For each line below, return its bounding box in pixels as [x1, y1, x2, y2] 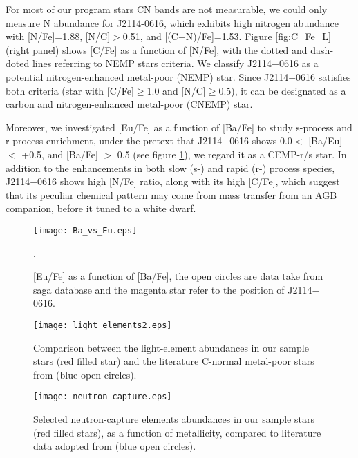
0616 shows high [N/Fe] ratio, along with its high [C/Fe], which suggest [37, 174, 340, 189]
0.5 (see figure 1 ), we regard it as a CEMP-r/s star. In [117, 146, 347, 161]
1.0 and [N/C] [147, 83, 206, 97]
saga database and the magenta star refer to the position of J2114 [33, 282, 312, 296]
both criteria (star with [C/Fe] [6, 83, 134, 97]
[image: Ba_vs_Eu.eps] [33, 225, 138, 236]
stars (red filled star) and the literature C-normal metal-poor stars [33, 354, 314, 368]
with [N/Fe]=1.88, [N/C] [6, 29, 111, 44]
